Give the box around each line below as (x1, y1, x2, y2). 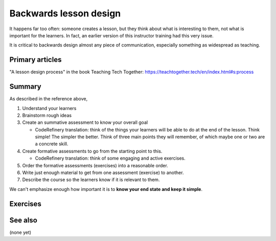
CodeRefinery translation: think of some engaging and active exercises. (35, 155, 186, 161)
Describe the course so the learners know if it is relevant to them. (22, 177, 160, 183)
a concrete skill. (35, 141, 68, 147)
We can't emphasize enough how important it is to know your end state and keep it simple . (9, 186, 203, 192)
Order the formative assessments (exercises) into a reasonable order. (22, 162, 168, 168)
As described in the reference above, (9, 96, 88, 102)
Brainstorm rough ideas (22, 112, 72, 118)
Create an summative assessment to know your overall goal (22, 119, 148, 125)
